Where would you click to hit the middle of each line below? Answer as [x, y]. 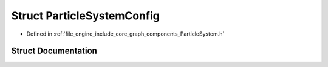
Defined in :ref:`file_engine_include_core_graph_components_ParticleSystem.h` [125, 34]
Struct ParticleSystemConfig [86, 16]
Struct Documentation [54, 51]
